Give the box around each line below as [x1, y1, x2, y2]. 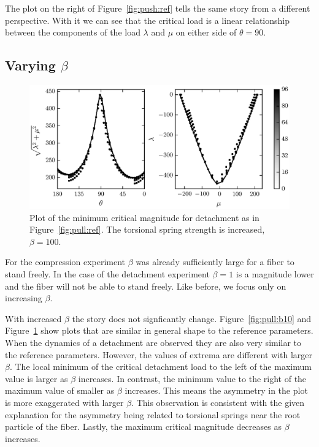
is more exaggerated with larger [5, 396, 124, 408]
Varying [5, 56, 56, 75]
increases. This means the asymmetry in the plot [125, 384, 308, 397]
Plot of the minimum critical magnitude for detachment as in [29, 211, 259, 223]
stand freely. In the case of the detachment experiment [5, 268, 210, 280]
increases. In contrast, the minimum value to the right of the [78, 372, 307, 385]
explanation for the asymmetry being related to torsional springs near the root [5, 408, 301, 421]
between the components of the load [5, 26, 140, 39]
